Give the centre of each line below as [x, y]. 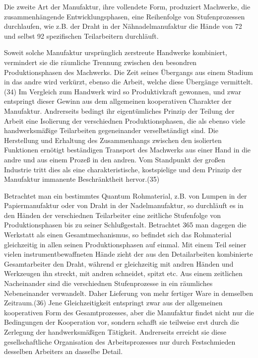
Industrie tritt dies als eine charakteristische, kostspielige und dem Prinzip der [123, 169]
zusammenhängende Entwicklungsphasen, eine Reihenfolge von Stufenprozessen [125, 16]
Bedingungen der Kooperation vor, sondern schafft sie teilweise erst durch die [122, 322]
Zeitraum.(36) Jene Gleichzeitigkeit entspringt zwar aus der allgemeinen [113, 303]
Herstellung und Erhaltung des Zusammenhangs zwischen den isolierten [113, 140]
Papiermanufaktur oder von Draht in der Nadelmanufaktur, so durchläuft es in [124, 205]
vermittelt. [237, 82]
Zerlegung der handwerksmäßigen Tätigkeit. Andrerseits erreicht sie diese [115, 332]
